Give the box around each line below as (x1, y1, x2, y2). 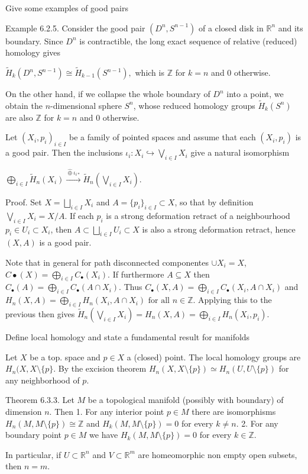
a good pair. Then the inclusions (5, 146, 123, 159)
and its (278, 21, 303, 34)
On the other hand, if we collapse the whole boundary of (5, 88, 210, 99)
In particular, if (5, 448, 61, 460)
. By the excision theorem (53, 362, 147, 375)
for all (148, 296, 170, 305)
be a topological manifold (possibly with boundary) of (87, 394, 284, 406)
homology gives (5, 46, 61, 59)
